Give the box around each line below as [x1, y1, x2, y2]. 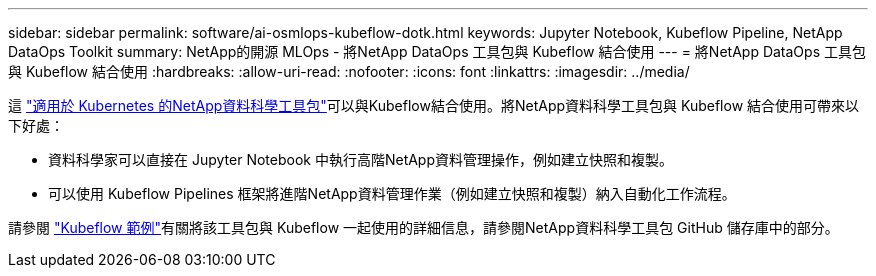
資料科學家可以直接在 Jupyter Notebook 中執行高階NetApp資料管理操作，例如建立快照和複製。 [48, 151, 674, 168]
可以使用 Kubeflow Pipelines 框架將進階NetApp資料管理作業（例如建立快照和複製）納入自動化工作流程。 [48, 185, 736, 202]
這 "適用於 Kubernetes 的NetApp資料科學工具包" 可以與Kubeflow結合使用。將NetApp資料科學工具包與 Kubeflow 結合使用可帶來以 [8, 97, 860, 114]
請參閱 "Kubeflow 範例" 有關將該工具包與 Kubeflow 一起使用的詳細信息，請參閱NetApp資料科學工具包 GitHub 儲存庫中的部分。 [8, 219, 839, 236]
